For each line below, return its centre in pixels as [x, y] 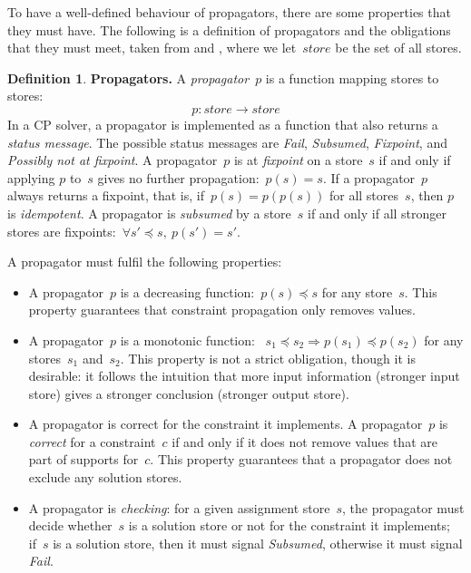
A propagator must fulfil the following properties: [145, 262]
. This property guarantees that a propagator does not [301, 459]
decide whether [70, 525]
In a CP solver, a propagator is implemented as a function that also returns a [223, 124]
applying [31, 177]
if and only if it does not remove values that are [304, 441]
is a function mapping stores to [352, 78]
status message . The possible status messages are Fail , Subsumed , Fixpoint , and [227, 142]
